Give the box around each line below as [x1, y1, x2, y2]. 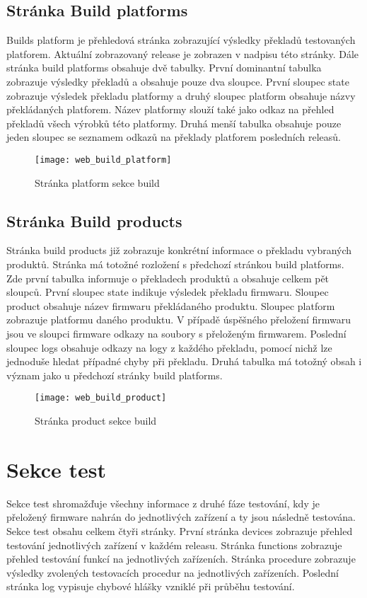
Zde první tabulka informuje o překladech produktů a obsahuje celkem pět [6, 270, 330, 285]
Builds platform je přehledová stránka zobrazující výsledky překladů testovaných [6, 33, 356, 47]
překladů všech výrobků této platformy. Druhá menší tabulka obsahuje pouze [6, 115, 342, 130]
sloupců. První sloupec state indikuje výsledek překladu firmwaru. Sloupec [6, 284, 329, 299]
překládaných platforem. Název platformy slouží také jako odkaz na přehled [6, 102, 334, 117]
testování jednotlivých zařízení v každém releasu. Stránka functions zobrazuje [6, 537, 342, 552]
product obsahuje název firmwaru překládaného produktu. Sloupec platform [6, 298, 335, 313]
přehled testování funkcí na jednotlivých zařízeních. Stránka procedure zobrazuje [6, 551, 356, 566]
